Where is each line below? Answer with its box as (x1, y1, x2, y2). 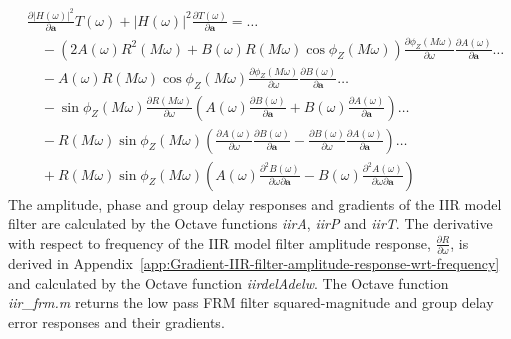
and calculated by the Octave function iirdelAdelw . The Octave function (8, 272, 449, 293)
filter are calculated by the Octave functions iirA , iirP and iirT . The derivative (8, 213, 493, 234)
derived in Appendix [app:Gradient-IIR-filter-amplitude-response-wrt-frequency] (8, 253, 500, 274)
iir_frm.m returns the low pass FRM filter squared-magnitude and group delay (8, 292, 494, 313)
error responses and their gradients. (8, 311, 225, 332)
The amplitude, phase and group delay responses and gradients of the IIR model (8, 193, 502, 214)
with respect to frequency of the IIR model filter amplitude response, (8, 232, 431, 253)
